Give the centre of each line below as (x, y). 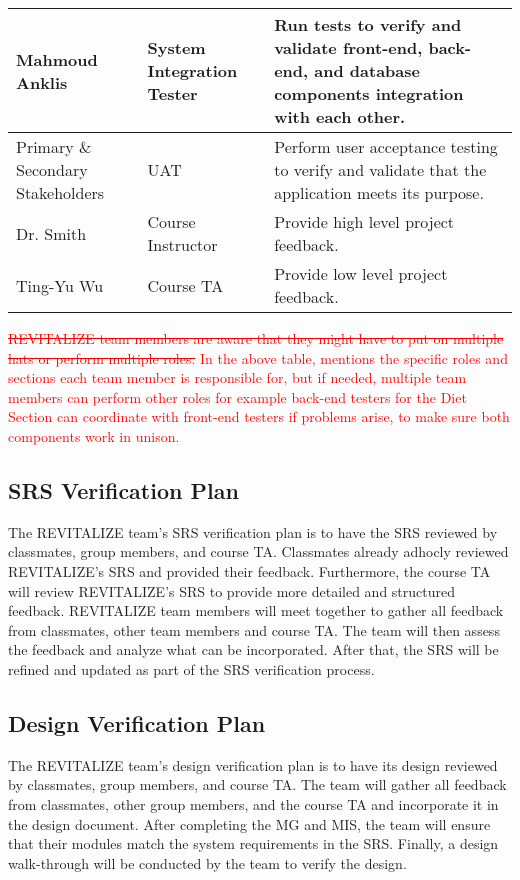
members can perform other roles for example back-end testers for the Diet (237, 396)
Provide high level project (364, 221)
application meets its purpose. (379, 192)
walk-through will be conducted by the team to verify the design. (207, 862)
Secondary (52, 169)
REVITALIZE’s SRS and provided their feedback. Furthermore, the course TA (249, 570)
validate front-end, (348, 47)
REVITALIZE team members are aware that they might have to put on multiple (256, 338)
